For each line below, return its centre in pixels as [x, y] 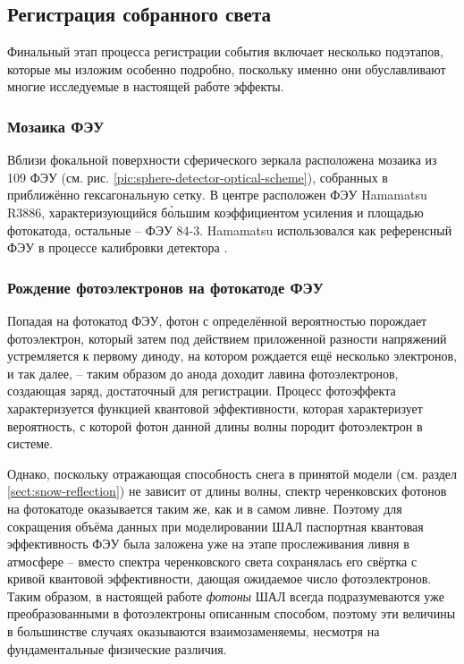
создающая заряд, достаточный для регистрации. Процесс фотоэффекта [202, 391]
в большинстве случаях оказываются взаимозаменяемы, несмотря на [194, 631]
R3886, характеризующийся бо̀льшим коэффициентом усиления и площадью [215, 212]
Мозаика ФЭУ [56, 126]
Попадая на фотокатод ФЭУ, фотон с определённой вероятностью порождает [217, 320]
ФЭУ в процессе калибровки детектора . [118, 247]
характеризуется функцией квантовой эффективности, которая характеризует [215, 408]
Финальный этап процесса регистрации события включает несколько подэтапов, [225, 51]
